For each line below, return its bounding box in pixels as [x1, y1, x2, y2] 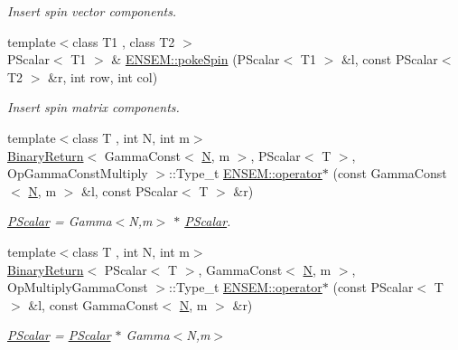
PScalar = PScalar [7, 326, 111, 345]
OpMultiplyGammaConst [7, 278, 148, 297]
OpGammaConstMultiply [7, 164, 148, 183]
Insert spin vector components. [7, 2, 177, 20]
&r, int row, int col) [48, 67, 158, 86]
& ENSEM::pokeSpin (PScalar [111, 50, 280, 69]
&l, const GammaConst [28, 295, 159, 314]
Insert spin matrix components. [7, 98, 180, 117]
